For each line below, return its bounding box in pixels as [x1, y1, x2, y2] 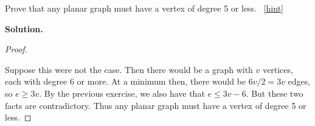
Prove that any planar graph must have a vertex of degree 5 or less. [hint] [5, 2, 283, 14]
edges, [288, 75, 311, 88]
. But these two [246, 86, 303, 99]
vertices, [263, 63, 293, 75]
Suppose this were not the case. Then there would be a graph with [5, 63, 253, 75]
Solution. [5, 22, 43, 35]
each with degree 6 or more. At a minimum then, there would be [5, 75, 246, 88]
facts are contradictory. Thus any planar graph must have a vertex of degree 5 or [5, 99, 306, 111]
